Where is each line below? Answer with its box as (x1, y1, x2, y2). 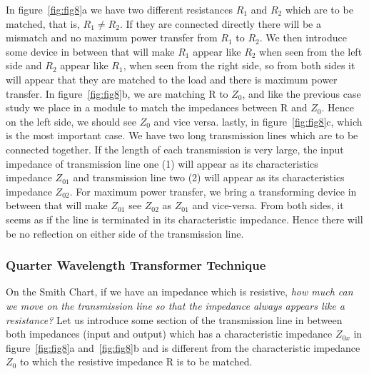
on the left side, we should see (6, 113, 136, 128)
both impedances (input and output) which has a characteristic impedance (6, 326, 333, 341)
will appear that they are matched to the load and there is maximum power (6, 71, 338, 86)
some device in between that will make (6, 44, 175, 59)
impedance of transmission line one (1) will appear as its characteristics (6, 156, 318, 171)
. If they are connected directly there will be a (119, 16, 321, 31)
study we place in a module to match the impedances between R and (6, 100, 308, 115)
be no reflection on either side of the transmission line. (6, 226, 244, 241)
